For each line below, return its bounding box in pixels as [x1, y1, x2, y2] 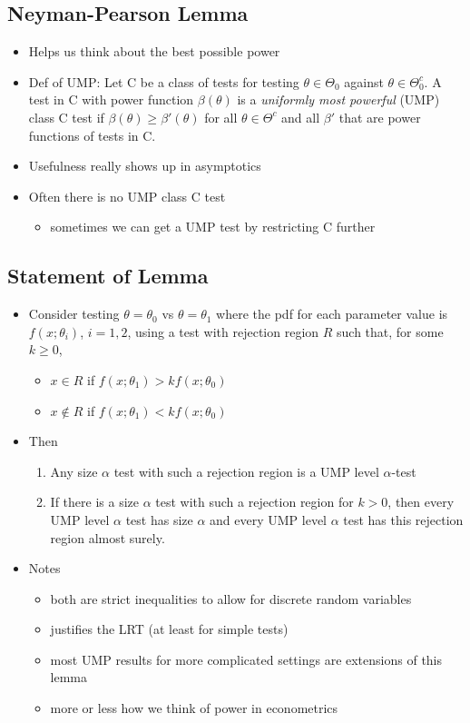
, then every [387, 492, 455, 511]
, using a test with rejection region [127, 322, 319, 341]
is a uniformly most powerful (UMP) [237, 90, 440, 109]
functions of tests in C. [28, 125, 156, 144]
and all [281, 107, 320, 126]
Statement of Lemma [7, 262, 209, 290]
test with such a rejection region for [155, 492, 354, 511]
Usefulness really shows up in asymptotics [28, 156, 261, 175]
